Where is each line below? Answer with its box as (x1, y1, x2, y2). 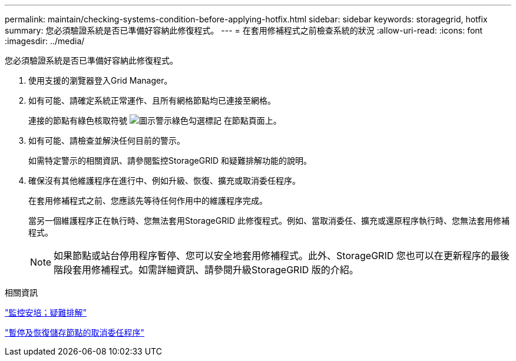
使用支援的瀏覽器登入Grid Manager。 (28, 75, 173, 85)
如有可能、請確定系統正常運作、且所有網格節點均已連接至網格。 (28, 95, 276, 105)
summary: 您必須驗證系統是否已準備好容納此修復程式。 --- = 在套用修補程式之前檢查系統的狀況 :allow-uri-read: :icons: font (5, 25, 483, 35)
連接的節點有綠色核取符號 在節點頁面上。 (28, 115, 282, 125)
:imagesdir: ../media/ (5, 36, 85, 46)
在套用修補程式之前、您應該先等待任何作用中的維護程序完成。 (28, 196, 267, 206)
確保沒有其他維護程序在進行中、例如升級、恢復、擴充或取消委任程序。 (28, 175, 300, 186)
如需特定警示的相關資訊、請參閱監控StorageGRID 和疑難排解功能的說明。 (28, 155, 312, 165)
